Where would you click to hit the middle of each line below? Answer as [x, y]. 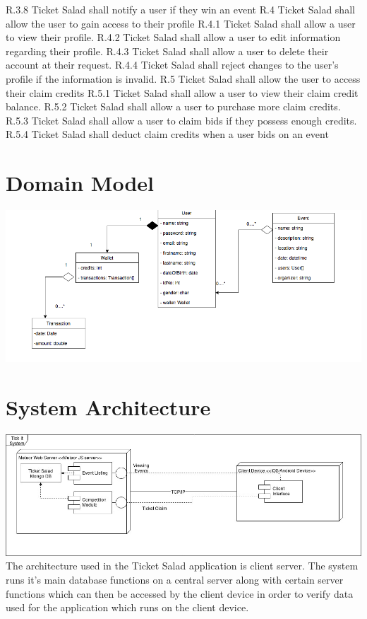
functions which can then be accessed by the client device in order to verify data [180, 593]
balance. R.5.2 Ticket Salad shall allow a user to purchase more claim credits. [173, 106]
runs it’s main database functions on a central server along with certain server [175, 579]
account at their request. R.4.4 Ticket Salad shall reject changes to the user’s [172, 65]
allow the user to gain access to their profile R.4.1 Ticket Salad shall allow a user [181, 23]
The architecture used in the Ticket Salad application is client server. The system [182, 566]
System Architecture [108, 406]
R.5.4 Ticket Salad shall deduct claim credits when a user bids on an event [167, 134]
